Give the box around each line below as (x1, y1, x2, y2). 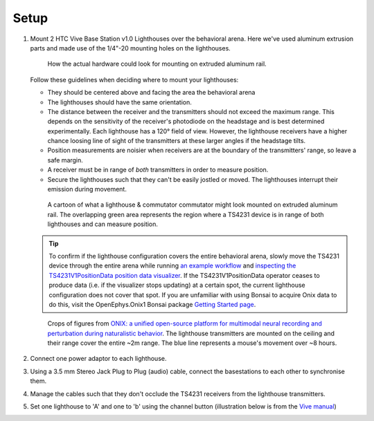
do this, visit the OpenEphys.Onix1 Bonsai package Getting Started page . (48, 300, 256, 308)
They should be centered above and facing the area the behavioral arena (47, 88, 256, 97)
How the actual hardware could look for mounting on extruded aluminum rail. (47, 59, 267, 68)
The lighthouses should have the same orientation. (47, 97, 192, 106)
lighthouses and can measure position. (47, 220, 159, 228)
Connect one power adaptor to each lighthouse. (30, 355, 167, 363)
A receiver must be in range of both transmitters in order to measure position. (47, 166, 269, 174)
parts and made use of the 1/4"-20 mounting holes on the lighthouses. (30, 44, 231, 52)
